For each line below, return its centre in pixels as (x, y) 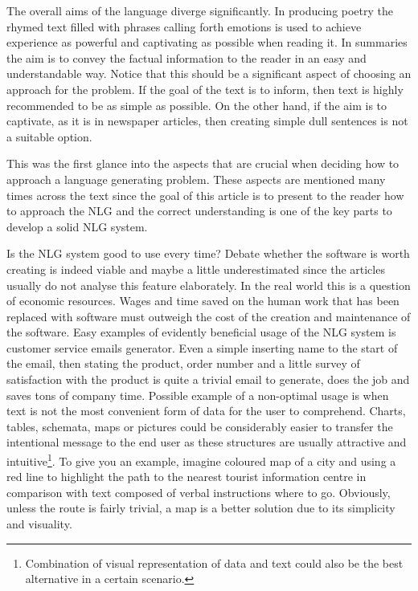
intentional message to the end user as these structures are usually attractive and (207, 442)
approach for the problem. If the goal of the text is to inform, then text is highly (205, 89)
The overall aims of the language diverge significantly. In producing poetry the (200, 10)
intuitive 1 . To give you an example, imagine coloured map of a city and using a (201, 460)
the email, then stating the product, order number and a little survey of (183, 363)
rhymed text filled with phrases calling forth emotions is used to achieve (184, 26)
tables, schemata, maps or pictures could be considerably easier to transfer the (200, 426)
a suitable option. (49, 136)
